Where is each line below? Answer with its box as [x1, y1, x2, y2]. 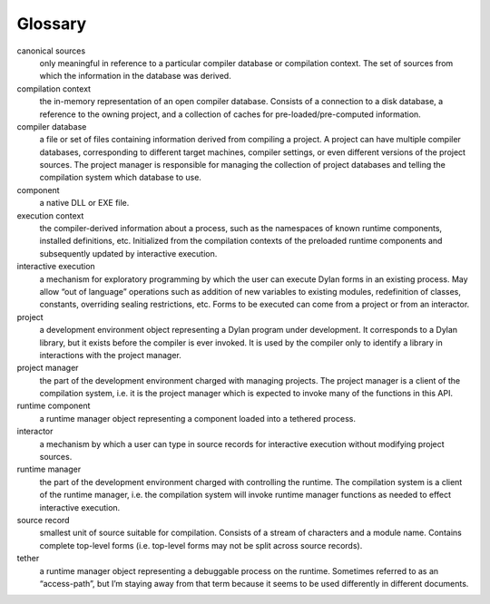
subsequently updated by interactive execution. [39, 248, 218, 258]
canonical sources [16, 45, 86, 56]
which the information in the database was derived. [39, 71, 231, 82]
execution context [16, 209, 84, 221]
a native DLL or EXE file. [39, 198, 130, 209]
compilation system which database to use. [39, 172, 201, 183]
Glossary [16, 14, 87, 34]
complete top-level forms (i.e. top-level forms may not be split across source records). [39, 540, 363, 550]
